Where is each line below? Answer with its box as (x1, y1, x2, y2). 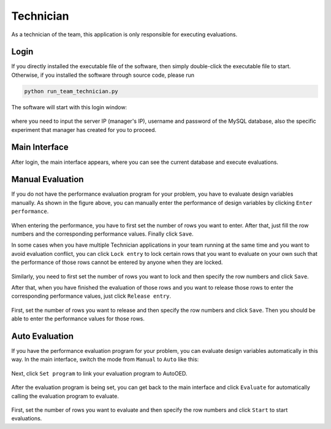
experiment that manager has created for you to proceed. (11, 126, 156, 133)
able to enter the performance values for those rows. (11, 315, 145, 322)
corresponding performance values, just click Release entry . (11, 292, 172, 300)
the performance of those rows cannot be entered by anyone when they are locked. (11, 258, 223, 266)
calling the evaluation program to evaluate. (11, 392, 119, 400)
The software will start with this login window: (11, 103, 127, 110)
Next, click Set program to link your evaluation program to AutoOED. (11, 369, 188, 377)
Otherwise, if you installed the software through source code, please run (11, 71, 194, 79)
